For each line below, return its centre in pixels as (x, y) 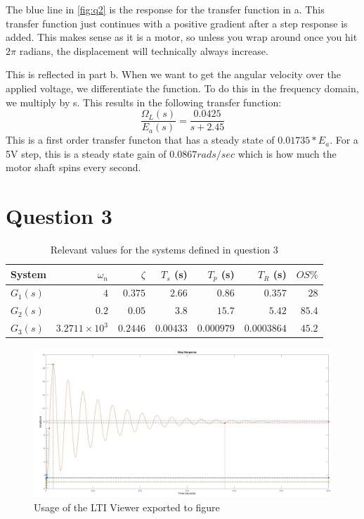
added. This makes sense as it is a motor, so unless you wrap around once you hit (182, 37)
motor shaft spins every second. (73, 167)
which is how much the (287, 153)
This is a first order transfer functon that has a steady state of (140, 140)
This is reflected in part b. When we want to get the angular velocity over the (174, 74)
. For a (344, 140)
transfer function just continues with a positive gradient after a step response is (177, 23)
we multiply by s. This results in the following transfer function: (144, 102)
